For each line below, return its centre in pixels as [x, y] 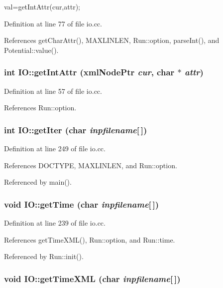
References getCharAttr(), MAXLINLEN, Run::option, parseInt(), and [112, 40]
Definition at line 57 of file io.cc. [53, 91]
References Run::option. [40, 108]
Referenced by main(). [38, 182]
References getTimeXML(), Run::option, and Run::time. [90, 239]
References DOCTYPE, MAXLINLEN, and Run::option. [91, 165]
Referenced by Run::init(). [44, 256]
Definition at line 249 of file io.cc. [55, 148]
